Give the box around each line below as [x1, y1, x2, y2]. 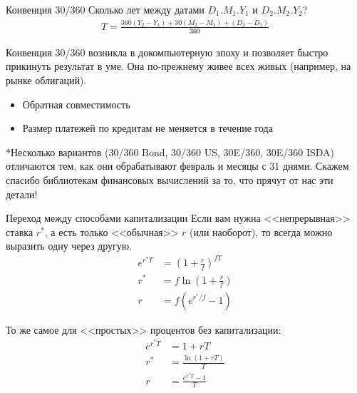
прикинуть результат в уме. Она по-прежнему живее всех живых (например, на [6, 58, 351, 73]
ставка [6, 224, 33, 239]
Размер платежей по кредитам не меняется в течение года [22, 121, 273, 136]
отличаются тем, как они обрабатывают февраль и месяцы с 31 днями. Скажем [6, 158, 349, 173]
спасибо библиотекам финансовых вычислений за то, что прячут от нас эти [6, 172, 333, 187]
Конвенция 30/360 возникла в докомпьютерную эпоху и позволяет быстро [6, 44, 328, 59]
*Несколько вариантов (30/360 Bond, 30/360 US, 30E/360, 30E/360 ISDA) [6, 144, 334, 159]
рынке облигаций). [6, 72, 87, 87]
